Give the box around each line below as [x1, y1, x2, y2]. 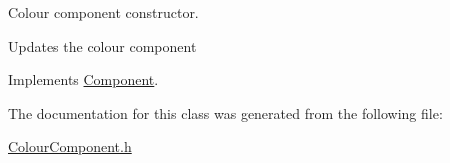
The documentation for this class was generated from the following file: [8, 102, 443, 123]
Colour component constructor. [8, 2, 199, 22]
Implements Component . [8, 69, 159, 90]
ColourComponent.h [8, 136, 132, 157]
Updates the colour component [8, 35, 197, 56]
